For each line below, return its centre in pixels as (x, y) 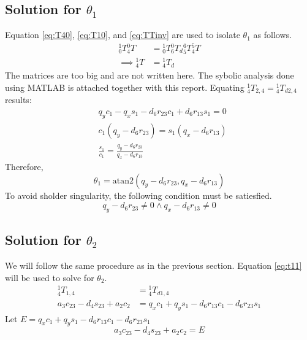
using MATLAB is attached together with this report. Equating (125, 87)
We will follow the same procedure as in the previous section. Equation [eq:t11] (153, 265)
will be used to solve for (50, 277)
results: (18, 100)
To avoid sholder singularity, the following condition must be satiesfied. (138, 195)
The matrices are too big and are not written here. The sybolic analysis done (150, 75)
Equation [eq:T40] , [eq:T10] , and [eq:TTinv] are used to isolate (123, 35)
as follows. (272, 35)
